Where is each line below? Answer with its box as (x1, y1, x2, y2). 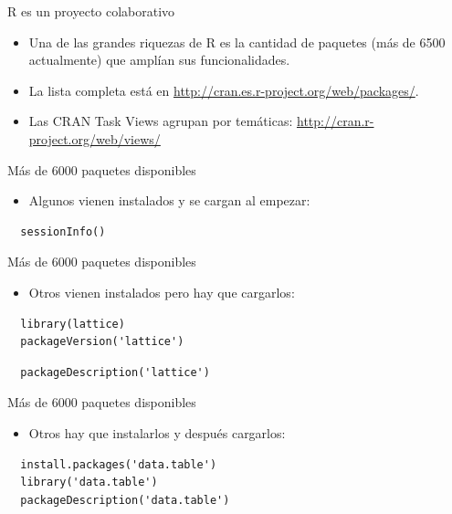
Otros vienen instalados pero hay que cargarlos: (28, 282, 295, 301)
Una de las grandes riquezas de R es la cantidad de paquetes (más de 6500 (28, 32, 446, 51)
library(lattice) (20, 317, 125, 330)
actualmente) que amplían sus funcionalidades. (28, 50, 290, 69)
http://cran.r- (296, 111, 374, 131)
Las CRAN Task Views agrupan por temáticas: (28, 111, 293, 131)
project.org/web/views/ (28, 129, 161, 148)
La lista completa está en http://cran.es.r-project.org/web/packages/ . (28, 80, 419, 100)
